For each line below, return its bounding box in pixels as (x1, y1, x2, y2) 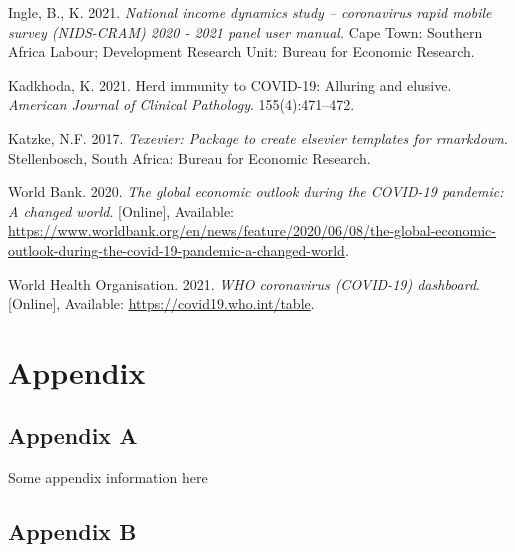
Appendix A (8, 420, 138, 451)
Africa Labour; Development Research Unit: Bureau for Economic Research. (8, 41, 475, 62)
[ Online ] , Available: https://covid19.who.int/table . (8, 293, 315, 314)
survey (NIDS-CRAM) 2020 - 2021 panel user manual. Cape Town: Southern (8, 21, 483, 42)
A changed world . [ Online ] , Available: (8, 200, 234, 221)
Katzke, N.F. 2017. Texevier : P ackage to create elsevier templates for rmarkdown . (8, 127, 508, 148)
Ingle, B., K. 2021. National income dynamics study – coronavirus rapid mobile (8, 2, 492, 22)
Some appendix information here (8, 467, 208, 488)
